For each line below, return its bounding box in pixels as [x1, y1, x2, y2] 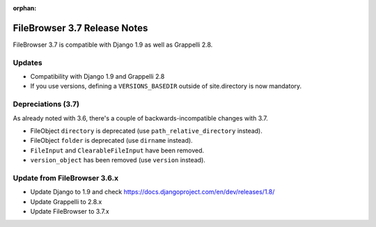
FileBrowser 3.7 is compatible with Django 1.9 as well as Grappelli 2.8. [13, 40, 213, 49]
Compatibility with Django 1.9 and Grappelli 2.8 [30, 72, 165, 81]
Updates [13, 58, 42, 68]
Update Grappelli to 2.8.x [30, 197, 102, 205]
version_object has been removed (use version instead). [30, 156, 205, 164]
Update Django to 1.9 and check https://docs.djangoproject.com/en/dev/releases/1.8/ [30, 188, 275, 196]
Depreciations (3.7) [13, 100, 80, 109]
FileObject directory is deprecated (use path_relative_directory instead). [30, 126, 263, 135]
